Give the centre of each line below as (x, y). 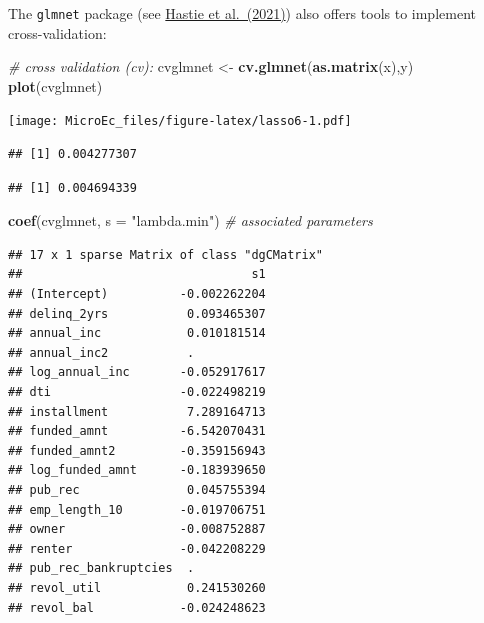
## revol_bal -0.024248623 (137, 607)
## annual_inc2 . (101, 352)
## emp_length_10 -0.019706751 (137, 509)
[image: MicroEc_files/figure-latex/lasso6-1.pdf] (180, 121)
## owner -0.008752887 (137, 529)
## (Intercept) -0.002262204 (137, 294)
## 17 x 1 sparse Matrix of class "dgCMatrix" (165, 254)
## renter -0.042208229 (137, 548)
